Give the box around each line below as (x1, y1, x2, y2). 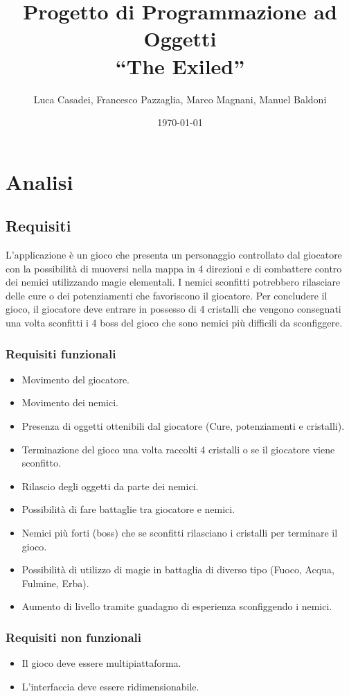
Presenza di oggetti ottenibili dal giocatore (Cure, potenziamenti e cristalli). (21, 419, 345, 433)
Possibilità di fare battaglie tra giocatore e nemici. (21, 502, 235, 516)
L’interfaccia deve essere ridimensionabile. (21, 679, 199, 693)
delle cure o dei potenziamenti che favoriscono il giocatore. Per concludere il (6, 288, 328, 302)
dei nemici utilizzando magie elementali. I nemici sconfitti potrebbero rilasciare (6, 275, 341, 289)
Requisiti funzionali (6, 345, 116, 362)
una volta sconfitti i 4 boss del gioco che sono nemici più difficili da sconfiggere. (6, 315, 343, 330)
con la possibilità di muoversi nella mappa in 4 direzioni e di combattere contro (6, 261, 342, 275)
